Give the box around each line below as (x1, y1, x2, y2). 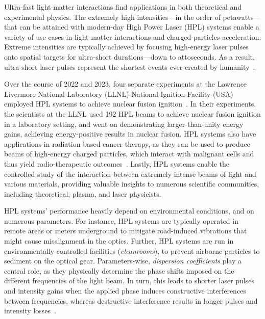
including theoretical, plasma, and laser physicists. (4, 188, 161, 199)
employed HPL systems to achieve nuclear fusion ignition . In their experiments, (4, 98, 256, 109)
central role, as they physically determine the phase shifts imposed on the (4, 265, 234, 276)
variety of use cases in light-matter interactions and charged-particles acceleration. (4, 31, 261, 42)
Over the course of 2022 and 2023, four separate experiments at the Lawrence (4, 78, 247, 89)
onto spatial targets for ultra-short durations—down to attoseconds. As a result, (4, 51, 255, 62)
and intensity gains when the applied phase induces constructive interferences (4, 285, 246, 296)
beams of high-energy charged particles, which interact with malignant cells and (4, 148, 254, 159)
